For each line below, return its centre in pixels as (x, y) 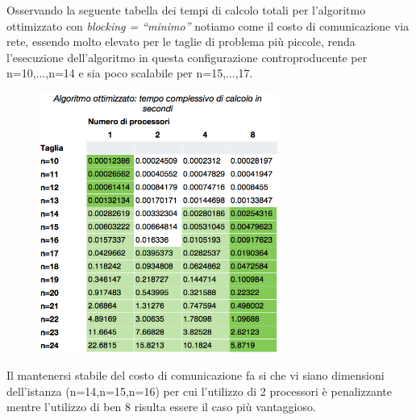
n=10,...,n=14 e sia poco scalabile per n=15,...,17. (130, 73)
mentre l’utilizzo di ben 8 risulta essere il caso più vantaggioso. (161, 407)
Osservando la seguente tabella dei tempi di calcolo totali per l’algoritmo (186, 10)
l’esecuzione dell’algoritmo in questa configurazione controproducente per (187, 57)
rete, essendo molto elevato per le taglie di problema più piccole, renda (181, 42)
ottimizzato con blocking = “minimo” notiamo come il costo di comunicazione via (208, 25)
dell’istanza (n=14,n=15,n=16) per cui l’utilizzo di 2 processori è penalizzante (199, 391)
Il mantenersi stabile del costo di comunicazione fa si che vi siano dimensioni (196, 375)
